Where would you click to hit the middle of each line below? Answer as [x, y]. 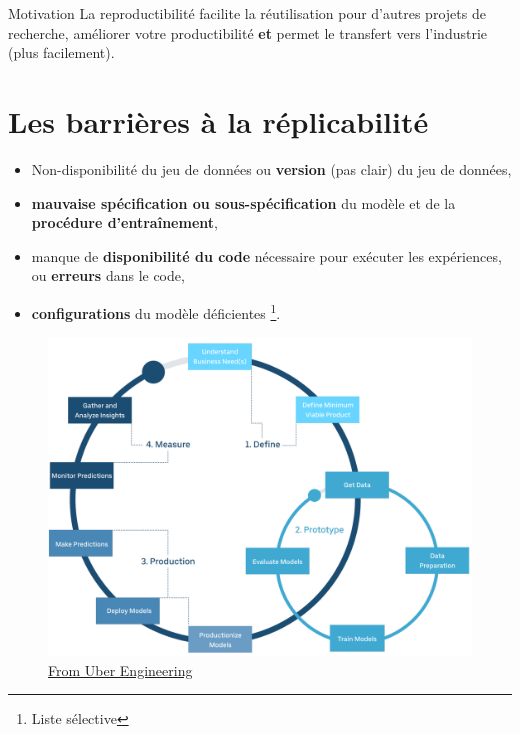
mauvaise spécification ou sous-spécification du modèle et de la [243, 202]
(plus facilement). [61, 52]
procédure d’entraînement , [124, 222]
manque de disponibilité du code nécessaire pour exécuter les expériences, [266, 255]
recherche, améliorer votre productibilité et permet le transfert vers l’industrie [248, 32]
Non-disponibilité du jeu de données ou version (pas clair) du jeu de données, [271, 168]
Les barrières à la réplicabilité [218, 120]
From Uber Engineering [120, 669]
